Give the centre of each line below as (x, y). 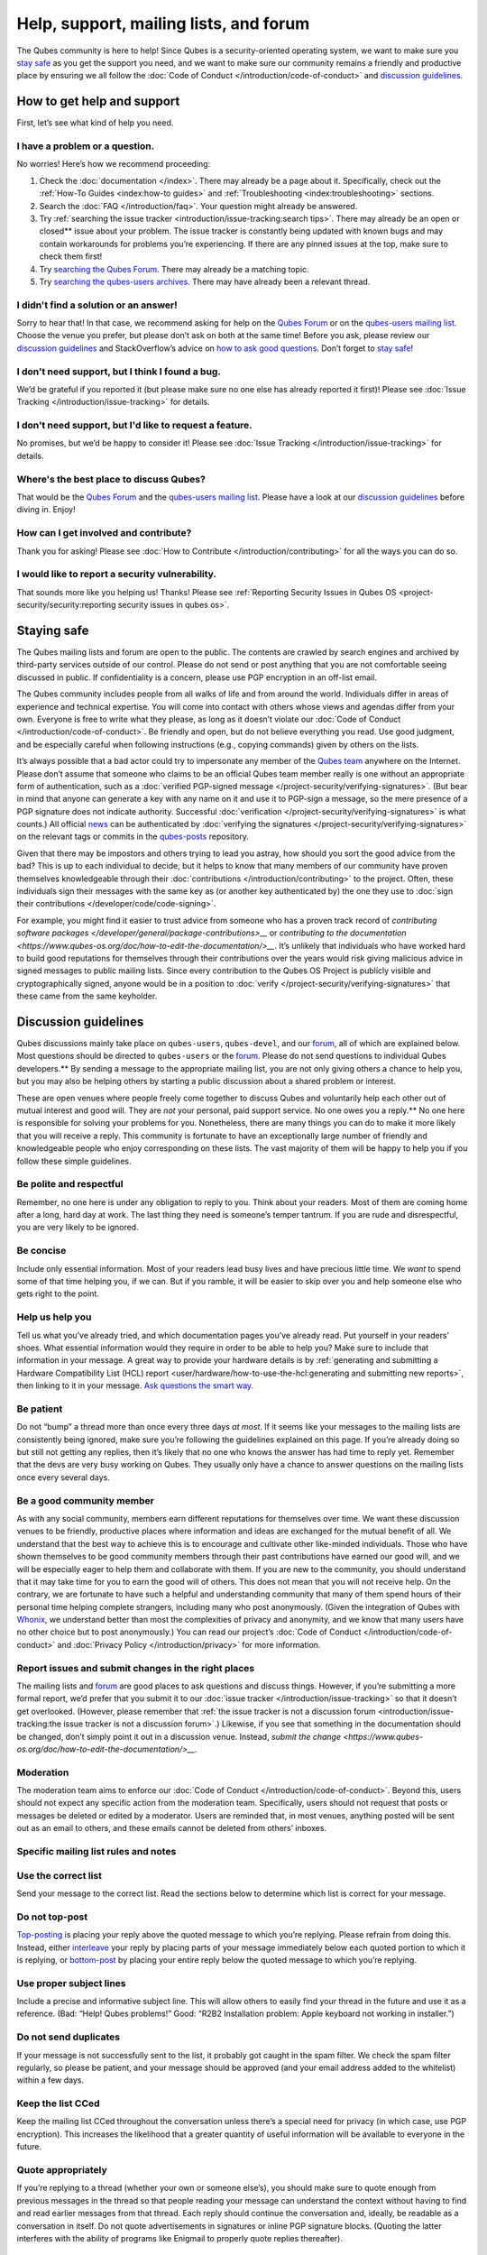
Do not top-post (52, 1917)
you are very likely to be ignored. (78, 1228)
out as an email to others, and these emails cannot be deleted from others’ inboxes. (172, 1828)
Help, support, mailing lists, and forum (163, 23)
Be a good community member (86, 1500)
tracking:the (39, 1724)
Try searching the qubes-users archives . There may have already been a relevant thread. (205, 281)
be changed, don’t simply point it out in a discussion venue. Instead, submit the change (179, 1736)
